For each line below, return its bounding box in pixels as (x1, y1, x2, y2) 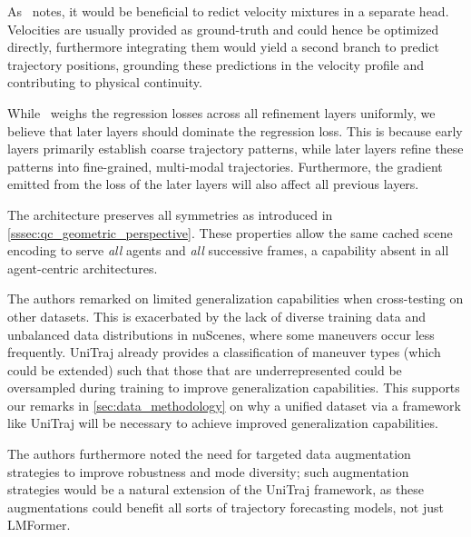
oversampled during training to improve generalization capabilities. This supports (7, 378, 460, 397)
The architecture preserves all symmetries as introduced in (7, 204, 333, 224)
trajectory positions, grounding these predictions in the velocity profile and (7, 55, 425, 74)
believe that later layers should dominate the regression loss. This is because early (7, 121, 463, 140)
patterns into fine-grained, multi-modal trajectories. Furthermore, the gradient (7, 156, 443, 175)
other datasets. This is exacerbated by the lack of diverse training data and (7, 306, 426, 325)
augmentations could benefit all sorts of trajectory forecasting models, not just (7, 497, 444, 516)
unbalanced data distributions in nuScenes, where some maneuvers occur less (7, 324, 435, 343)
